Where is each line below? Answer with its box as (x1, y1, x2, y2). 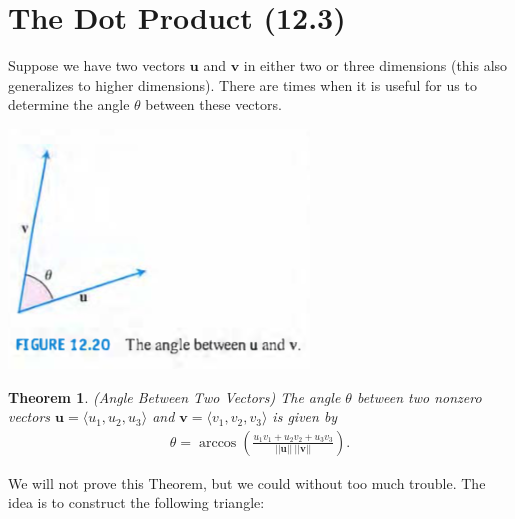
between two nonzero (356, 386, 482, 407)
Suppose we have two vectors (8, 55, 186, 76)
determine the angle (8, 94, 130, 115)
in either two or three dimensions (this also (243, 55, 508, 76)
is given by (272, 406, 338, 427)
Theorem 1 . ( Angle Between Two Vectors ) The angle (8, 386, 341, 407)
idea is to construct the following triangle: (8, 492, 265, 513)
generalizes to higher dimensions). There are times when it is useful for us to (8, 74, 477, 95)
